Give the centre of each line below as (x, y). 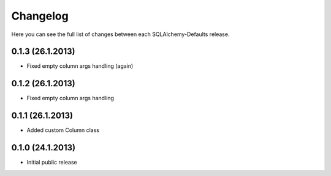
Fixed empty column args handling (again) (80, 66)
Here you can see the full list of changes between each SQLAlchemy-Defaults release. (120, 34)
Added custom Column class (63, 130)
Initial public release (52, 163)
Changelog (40, 16)
